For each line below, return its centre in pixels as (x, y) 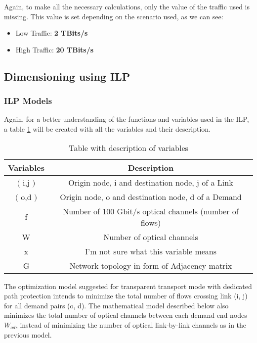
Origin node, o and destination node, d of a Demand (151, 196)
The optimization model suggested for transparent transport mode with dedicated (128, 286)
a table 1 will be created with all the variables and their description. (107, 128)
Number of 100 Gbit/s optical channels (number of (151, 211)
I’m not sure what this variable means (151, 251)
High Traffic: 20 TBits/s (55, 49)
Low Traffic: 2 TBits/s (52, 33)
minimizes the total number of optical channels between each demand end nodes (126, 315)
